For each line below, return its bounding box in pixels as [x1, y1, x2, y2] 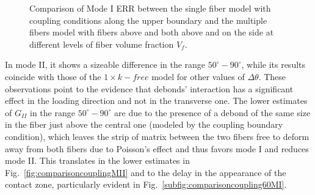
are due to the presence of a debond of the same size [114, 106, 311, 119]
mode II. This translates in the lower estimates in [5, 154, 190, 167]
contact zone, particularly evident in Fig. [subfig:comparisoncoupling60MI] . [5, 178, 287, 191]
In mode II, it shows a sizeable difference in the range [5, 58, 206, 71]
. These [258, 70, 286, 83]
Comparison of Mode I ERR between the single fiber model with [29, 2, 271, 14]
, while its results [241, 58, 306, 71]
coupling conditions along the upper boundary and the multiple [29, 13, 267, 26]
